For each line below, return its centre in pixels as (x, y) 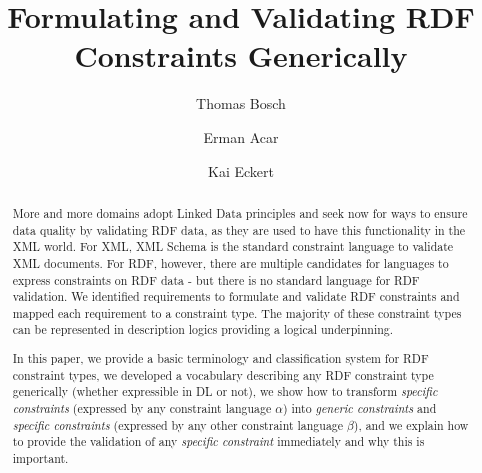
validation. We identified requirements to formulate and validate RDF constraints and (236, 296)
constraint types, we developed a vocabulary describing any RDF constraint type (223, 374)
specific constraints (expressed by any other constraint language (178, 424)
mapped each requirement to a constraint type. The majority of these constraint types (237, 312)
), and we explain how (411, 424)
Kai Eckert (241, 170)
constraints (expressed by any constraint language (142, 408)
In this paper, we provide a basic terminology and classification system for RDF (220, 358)
